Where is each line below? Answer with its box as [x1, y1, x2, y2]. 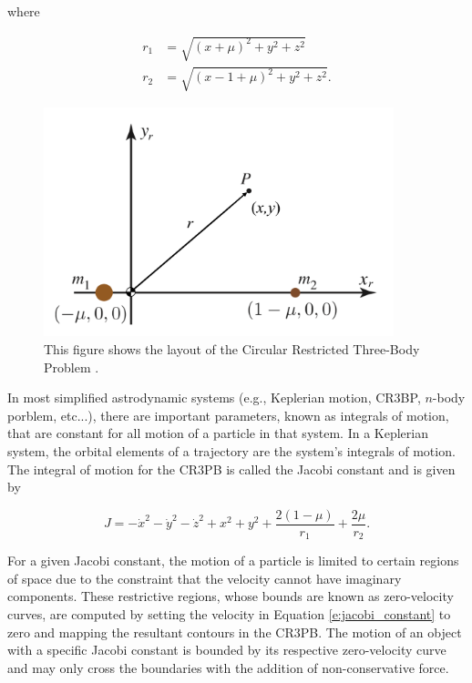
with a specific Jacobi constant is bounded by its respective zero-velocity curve [7, 640, 446, 659]
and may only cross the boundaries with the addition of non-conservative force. [7, 658, 449, 677]
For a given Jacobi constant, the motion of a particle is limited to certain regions [7, 551, 459, 570]
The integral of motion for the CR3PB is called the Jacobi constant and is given [7, 459, 456, 478]
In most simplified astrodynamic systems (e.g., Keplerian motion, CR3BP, [7, 388, 421, 407]
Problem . [44, 357, 99, 376]
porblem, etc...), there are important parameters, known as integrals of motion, [7, 405, 449, 424]
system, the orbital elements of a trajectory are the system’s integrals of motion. [7, 441, 456, 460]
